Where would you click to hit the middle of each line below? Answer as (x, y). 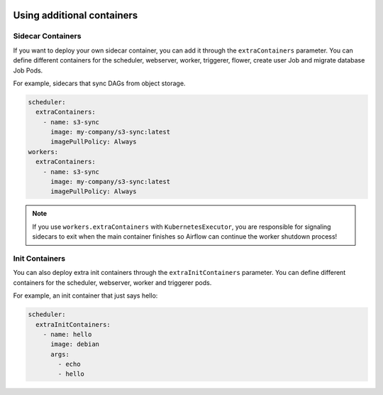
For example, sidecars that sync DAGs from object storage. (99, 83)
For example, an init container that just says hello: (85, 296)
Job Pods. (28, 70)
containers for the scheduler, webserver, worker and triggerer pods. (112, 282)
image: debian (75, 344)
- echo (69, 364)
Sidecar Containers (47, 36)
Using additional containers (76, 15)
